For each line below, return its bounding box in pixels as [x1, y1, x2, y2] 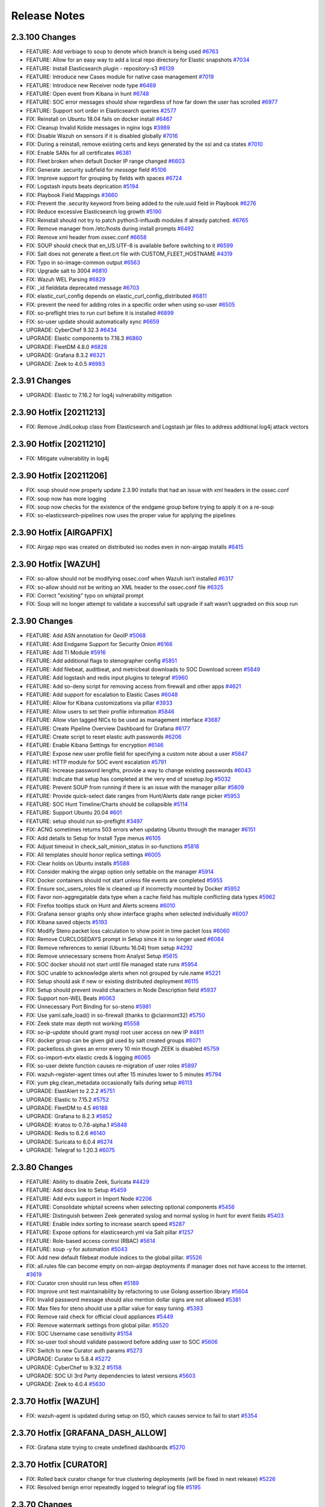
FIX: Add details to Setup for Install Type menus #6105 [26, 834, 161, 842]
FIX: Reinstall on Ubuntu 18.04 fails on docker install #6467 [26, 115, 173, 123]
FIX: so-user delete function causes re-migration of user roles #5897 [26, 1062, 197, 1069]
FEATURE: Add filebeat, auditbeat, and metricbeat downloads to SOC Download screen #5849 [26, 665, 261, 673]
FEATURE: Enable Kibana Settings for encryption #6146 [26, 741, 164, 749]
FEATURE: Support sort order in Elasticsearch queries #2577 [26, 107, 177, 114]
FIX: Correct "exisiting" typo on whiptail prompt [26, 591, 144, 599]
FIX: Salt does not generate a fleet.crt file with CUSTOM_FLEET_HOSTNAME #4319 [26, 250, 233, 257]
